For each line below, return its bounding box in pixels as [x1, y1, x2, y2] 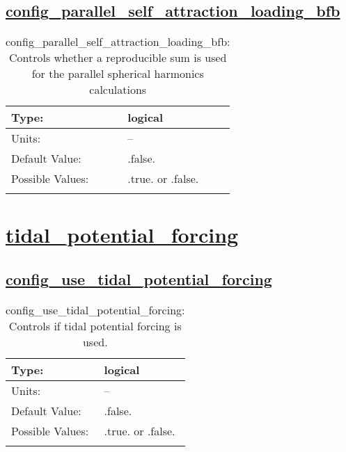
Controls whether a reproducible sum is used [8, 49, 227, 66]
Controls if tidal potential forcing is [8, 317, 182, 334]
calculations [89, 81, 147, 98]
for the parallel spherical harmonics [31, 65, 204, 82]
